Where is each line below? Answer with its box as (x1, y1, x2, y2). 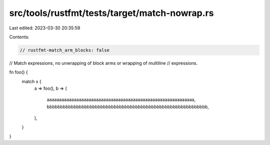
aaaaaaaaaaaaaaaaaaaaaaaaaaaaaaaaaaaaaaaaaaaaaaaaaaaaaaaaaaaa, (46, 97, 196, 103)
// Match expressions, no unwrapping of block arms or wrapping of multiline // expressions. (9, 60, 197, 66)
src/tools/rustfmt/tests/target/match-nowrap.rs (9, 7, 214, 18)
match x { (21, 78, 42, 84)
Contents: (9, 34, 29, 40)
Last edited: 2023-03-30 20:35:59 (9, 25, 80, 31)
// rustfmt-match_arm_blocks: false (19, 47, 110, 53)
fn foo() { (9, 69, 28, 75)
